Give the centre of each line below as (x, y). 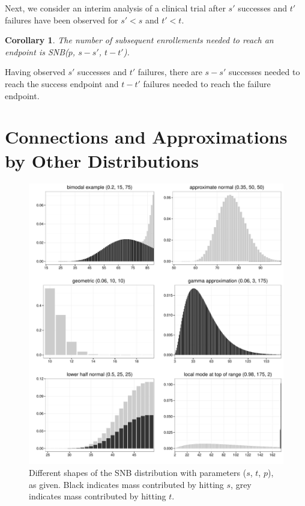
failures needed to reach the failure (207, 83)
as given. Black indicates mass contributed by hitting (126, 484)
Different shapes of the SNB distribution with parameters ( (138, 472)
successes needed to (264, 72)
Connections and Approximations (146, 137)
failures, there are (170, 72)
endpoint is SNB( (37, 51)
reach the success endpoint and (62, 83)
